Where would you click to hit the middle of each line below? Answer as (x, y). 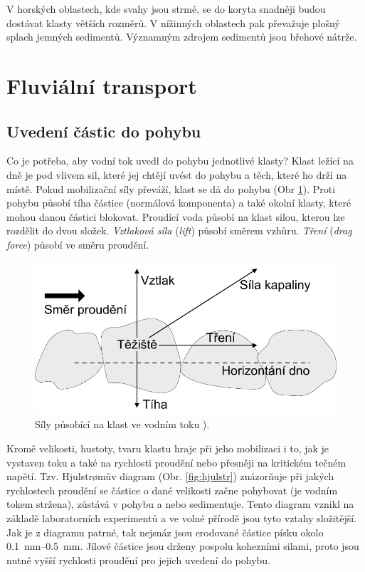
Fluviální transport (102, 85)
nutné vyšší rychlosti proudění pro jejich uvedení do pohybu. (139, 560)
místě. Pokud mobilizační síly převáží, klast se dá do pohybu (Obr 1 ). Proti (171, 188)
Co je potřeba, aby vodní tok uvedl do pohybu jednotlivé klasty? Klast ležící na (180, 161)
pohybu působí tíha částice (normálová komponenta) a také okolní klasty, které (179, 203)
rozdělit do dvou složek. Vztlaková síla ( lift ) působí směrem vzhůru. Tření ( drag (179, 230)
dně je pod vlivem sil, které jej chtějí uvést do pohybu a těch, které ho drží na (177, 174)
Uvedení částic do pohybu (104, 131)
